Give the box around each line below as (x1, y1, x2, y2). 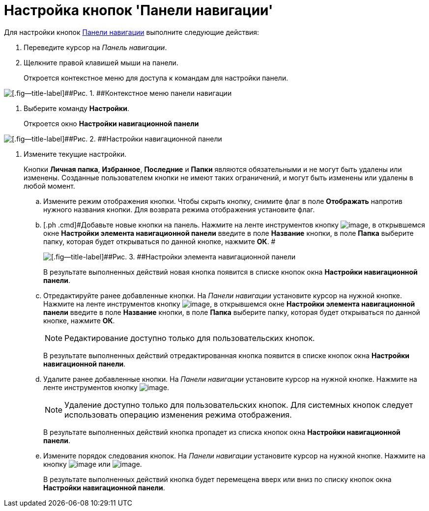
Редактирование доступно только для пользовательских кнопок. (64, 333, 315, 343)
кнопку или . (43, 459, 142, 468)
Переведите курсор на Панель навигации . (24, 43, 167, 52)
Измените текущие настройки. (24, 149, 127, 158)
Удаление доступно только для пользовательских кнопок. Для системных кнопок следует (64, 399, 413, 410)
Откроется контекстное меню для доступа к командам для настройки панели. (24, 73, 288, 82)
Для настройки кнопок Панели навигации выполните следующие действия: (4, 28, 259, 36)
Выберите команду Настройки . (24, 104, 129, 113)
